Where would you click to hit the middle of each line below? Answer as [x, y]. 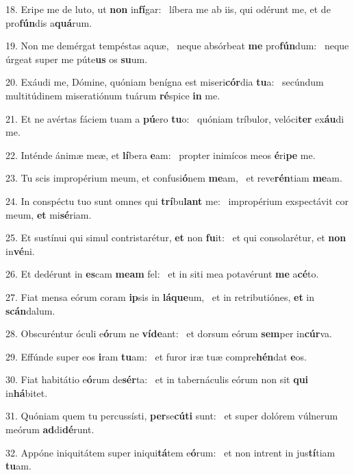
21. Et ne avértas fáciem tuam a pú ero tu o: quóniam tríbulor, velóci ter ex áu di [175, 118]
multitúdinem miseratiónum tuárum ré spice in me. [113, 95]
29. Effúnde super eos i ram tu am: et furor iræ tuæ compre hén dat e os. [156, 356]
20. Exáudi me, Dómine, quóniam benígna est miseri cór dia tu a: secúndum [165, 82]
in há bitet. [27, 392]
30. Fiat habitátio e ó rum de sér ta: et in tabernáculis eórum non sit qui [157, 379]
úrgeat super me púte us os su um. [77, 59]
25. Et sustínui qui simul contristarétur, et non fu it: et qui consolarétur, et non [176, 237]
